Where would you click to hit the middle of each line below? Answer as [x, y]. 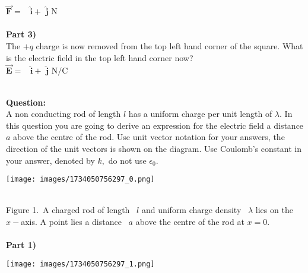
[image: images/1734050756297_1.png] [80, 264]
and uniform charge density [191, 210]
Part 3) [21, 34]
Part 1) [21, 245]
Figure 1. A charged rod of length [68, 210]
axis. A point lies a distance [71, 221]
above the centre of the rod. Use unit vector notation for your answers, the [149, 137]
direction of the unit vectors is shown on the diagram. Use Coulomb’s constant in [154, 148]
